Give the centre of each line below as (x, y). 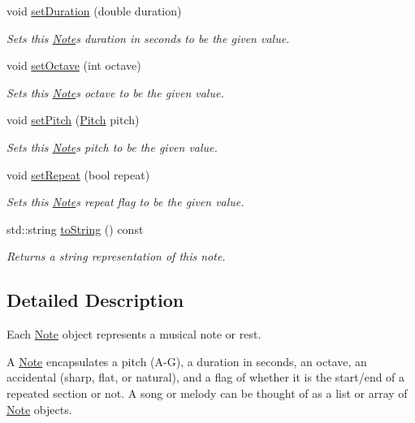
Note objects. (39, 409)
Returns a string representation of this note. (116, 256)
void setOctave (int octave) (74, 65)
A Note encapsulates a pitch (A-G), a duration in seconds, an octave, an (187, 361)
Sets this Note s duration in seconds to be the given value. (148, 38)
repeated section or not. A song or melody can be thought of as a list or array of (207, 393)
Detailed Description (95, 300)
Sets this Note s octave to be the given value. (115, 92)
